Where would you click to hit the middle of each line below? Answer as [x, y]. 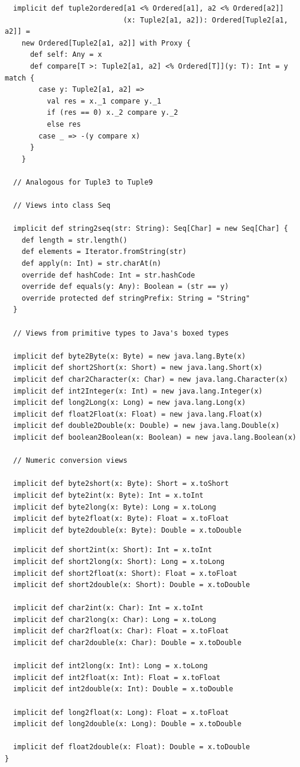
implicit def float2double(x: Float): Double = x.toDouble [132, 747]
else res [64, 124]
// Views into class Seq [62, 206]
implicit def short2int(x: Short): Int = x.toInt [112, 550]
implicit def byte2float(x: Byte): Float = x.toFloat [121, 519]
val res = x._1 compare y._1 [104, 101]
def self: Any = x [66, 55]
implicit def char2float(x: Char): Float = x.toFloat [121, 631]
